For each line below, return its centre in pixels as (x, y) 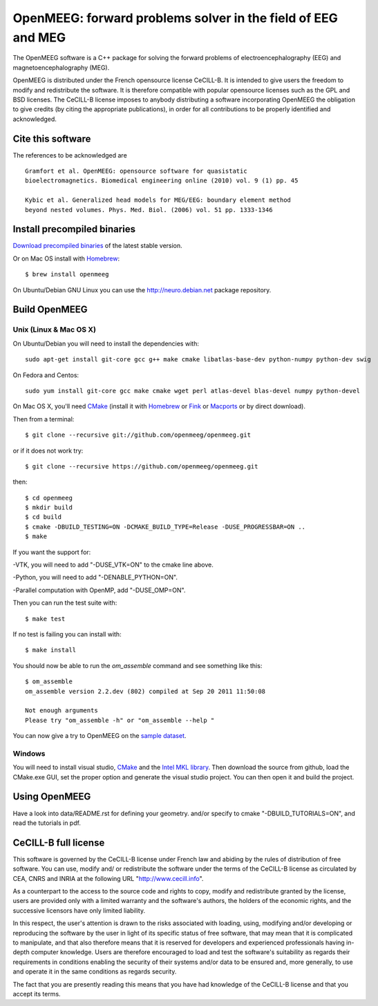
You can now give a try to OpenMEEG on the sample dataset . (100, 736)
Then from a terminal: (44, 419)
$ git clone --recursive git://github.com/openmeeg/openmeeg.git (138, 435)
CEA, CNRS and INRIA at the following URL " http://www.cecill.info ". (108, 878)
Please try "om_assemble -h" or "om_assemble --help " (120, 720)
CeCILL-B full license (59, 843)
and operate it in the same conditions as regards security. (95, 971)
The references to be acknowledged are (70, 155)
